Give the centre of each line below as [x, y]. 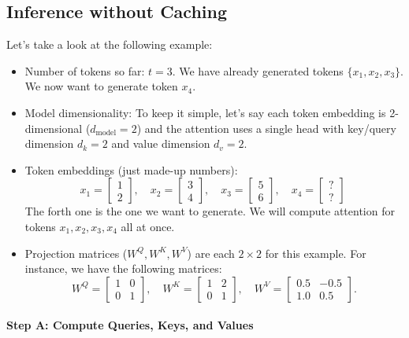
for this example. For [316, 253]
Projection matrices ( [76, 253]
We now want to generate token [101, 86]
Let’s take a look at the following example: [110, 44]
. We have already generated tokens [258, 70]
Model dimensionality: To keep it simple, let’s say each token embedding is [205, 112]
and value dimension [161, 143]
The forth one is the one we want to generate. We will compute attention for [210, 211]
